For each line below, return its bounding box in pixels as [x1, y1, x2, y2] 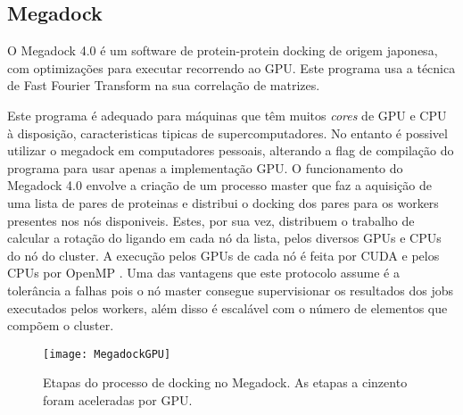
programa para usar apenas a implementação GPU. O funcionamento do [7, 158, 403, 177]
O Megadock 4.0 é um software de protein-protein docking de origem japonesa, [7, 41, 438, 60]
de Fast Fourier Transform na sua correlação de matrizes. [7, 76, 320, 95]
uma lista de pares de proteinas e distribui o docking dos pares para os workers [7, 193, 439, 212]
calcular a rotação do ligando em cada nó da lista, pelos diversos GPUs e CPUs [7, 228, 442, 247]
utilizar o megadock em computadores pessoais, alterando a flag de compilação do [7, 141, 454, 160]
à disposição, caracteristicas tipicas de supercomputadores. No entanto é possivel [7, 123, 448, 142]
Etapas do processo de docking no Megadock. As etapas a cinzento [43, 373, 408, 392]
